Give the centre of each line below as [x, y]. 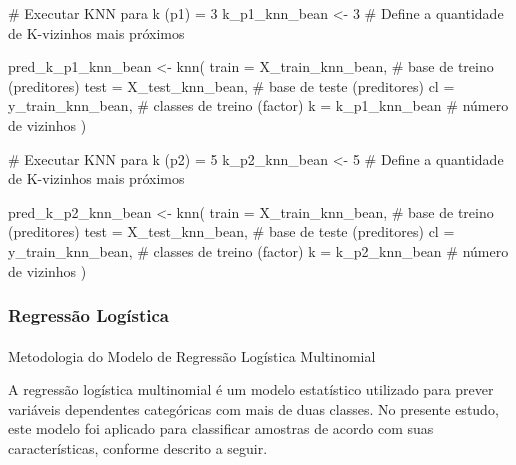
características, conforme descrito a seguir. [138, 447]
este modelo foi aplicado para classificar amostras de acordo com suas [221, 428]
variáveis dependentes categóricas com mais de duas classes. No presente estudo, [253, 408]
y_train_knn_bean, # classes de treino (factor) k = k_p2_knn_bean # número [258, 250]
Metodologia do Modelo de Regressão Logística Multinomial [192, 355]
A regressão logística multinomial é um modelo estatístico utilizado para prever [251, 389]
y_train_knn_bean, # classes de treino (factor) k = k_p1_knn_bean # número [258, 105]
